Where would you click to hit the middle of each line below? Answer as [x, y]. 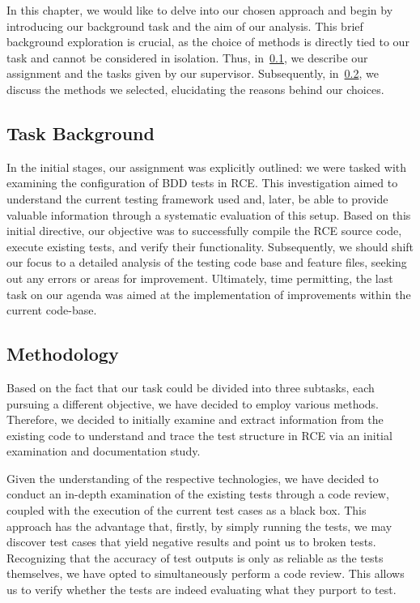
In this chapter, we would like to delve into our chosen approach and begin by [200, 10]
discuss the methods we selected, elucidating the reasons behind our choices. [195, 89]
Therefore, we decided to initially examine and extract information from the [195, 419]
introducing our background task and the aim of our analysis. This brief [185, 26]
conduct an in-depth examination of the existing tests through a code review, [198, 494]
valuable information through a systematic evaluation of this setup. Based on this [209, 214]
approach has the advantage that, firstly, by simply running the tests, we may [199, 526]
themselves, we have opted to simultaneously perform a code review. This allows [206, 573]
